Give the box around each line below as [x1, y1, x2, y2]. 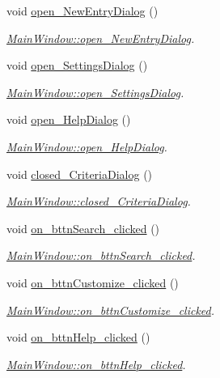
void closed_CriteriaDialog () [6, 165, 153, 182]
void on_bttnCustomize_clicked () [6, 274, 179, 291]
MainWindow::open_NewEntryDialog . [6, 29, 195, 46]
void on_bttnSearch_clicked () [6, 219, 160, 236]
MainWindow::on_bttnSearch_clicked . [6, 247, 196, 264]
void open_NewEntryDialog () [6, 2, 159, 19]
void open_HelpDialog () [6, 111, 131, 128]
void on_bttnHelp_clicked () [6, 329, 150, 346]
